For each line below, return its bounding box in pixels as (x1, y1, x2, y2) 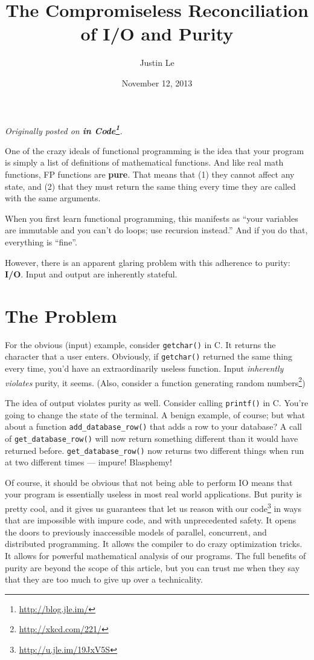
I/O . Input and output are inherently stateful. (5, 268, 178, 280)
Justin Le (139, 56, 175, 69)
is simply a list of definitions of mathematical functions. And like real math (5, 156, 284, 169)
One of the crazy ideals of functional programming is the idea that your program (5, 144, 304, 157)
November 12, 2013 (121, 76, 193, 89)
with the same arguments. (5, 192, 101, 204)
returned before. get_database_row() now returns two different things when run (5, 444, 304, 456)
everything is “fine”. (5, 235, 77, 248)
